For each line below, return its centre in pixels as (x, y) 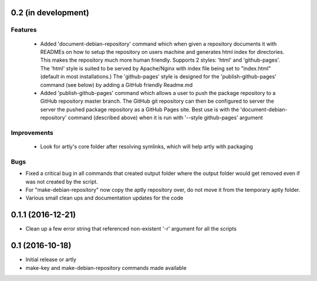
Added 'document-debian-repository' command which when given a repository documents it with (158, 43)
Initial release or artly (51, 260)
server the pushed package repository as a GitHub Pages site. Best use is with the (140, 109)
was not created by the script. (62, 181)
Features (24, 30)
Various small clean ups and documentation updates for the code (104, 198)
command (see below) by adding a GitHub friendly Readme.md (117, 84)
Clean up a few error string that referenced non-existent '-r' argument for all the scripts (131, 229)
